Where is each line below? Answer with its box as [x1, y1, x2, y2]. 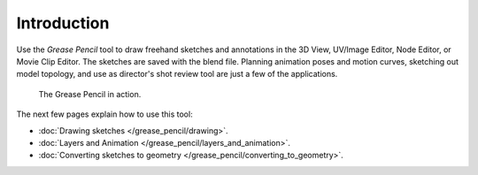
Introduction [16, 13, 110, 33]
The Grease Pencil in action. [38, 88, 142, 99]
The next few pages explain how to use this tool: [16, 109, 194, 119]
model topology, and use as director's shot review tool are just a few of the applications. [16, 69, 338, 80]
